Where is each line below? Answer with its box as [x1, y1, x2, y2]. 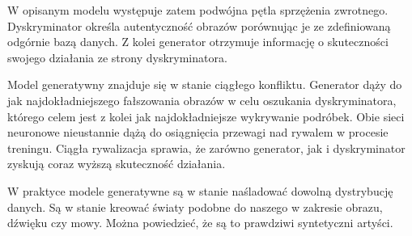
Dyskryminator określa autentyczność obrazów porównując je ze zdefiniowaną [7, 17, 391, 34]
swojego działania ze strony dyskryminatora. [7, 48, 227, 65]
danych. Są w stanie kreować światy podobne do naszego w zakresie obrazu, [7, 198, 383, 215]
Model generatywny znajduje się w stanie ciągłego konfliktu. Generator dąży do [7, 76, 402, 93]
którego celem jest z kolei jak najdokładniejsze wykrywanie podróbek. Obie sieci [7, 107, 405, 124]
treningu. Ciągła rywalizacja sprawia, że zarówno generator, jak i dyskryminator [7, 139, 406, 156]
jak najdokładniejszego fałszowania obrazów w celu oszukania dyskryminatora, [7, 91, 397, 108]
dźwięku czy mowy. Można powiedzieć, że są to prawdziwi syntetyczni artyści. [7, 214, 393, 231]
